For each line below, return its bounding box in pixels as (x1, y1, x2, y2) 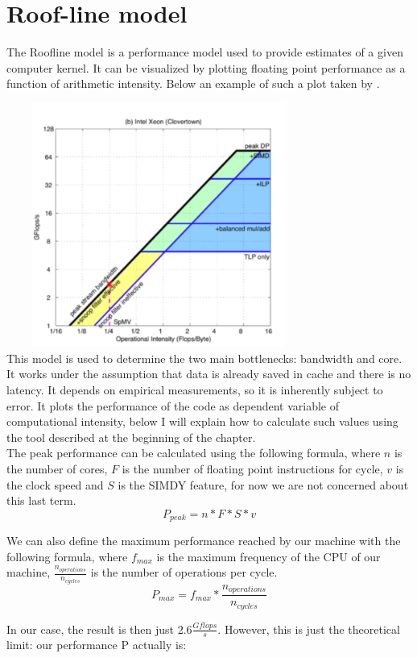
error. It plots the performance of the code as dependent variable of (6, 397, 339, 414)
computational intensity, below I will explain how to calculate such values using (6, 413, 398, 430)
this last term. (6, 492, 76, 509)
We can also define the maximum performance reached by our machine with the (6, 532, 401, 549)
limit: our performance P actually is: (6, 636, 187, 653)
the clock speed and (6, 476, 104, 493)
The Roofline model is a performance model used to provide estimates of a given (6, 44, 403, 60)
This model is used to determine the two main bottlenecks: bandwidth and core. (6, 349, 403, 366)
